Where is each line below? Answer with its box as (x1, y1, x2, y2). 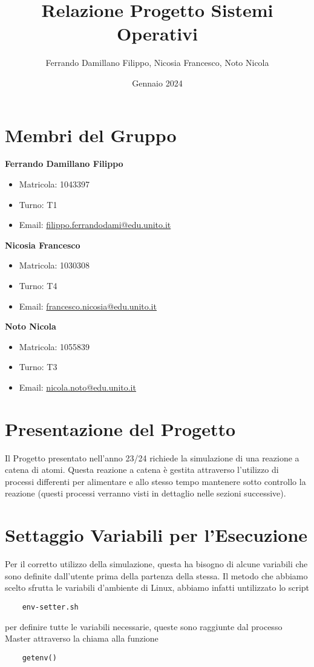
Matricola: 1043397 (19, 178, 90, 190)
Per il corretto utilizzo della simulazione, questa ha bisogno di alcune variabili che (5, 558, 308, 570)
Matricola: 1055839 (19, 340, 90, 353)
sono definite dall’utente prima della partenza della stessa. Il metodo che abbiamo (5, 569, 308, 582)
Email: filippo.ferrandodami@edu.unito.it (19, 218, 171, 231)
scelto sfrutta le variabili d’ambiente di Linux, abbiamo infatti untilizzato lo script (5, 581, 310, 594)
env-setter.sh (22, 602, 79, 611)
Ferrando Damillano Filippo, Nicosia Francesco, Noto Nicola (45, 56, 269, 69)
